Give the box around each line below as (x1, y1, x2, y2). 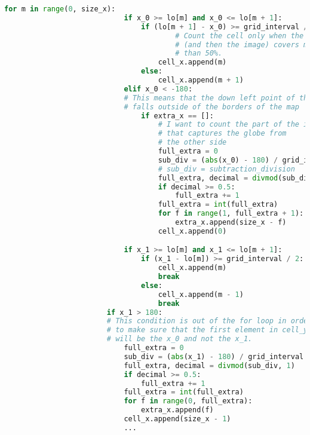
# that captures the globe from (158, 129, 287, 138)
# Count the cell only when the (175, 31, 304, 40)
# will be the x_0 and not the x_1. (106, 335, 253, 344)
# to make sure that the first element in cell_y (106, 326, 308, 335)
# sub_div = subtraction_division (158, 164, 295, 173)
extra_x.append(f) (141, 406, 214, 415)
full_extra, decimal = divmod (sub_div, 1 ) (124, 361, 295, 370)
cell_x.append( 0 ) (158, 226, 227, 235)
